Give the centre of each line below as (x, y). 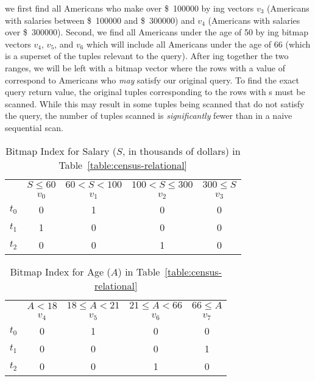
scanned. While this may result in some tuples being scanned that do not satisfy (155, 103)
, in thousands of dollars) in (181, 151)
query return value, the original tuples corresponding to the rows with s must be (155, 92)
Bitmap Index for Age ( (60, 272)
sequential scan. (34, 127)
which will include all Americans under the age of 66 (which (199, 44)
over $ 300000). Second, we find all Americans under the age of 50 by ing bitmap (157, 32)
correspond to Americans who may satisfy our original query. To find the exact (152, 80)
